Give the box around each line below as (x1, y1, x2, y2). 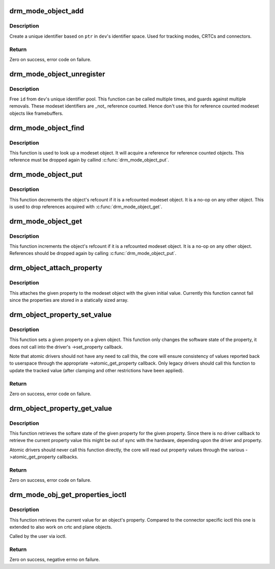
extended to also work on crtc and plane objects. (9, 524, 113, 530)
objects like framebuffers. (9, 110, 64, 116)
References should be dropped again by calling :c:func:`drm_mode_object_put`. (9, 250, 177, 256)
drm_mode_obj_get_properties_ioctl (9, 490, 127, 499)
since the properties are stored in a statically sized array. (9, 297, 129, 303)
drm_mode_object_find (9, 123, 85, 132)
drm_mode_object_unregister (9, 69, 105, 79)
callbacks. (57, 454, 78, 460)
